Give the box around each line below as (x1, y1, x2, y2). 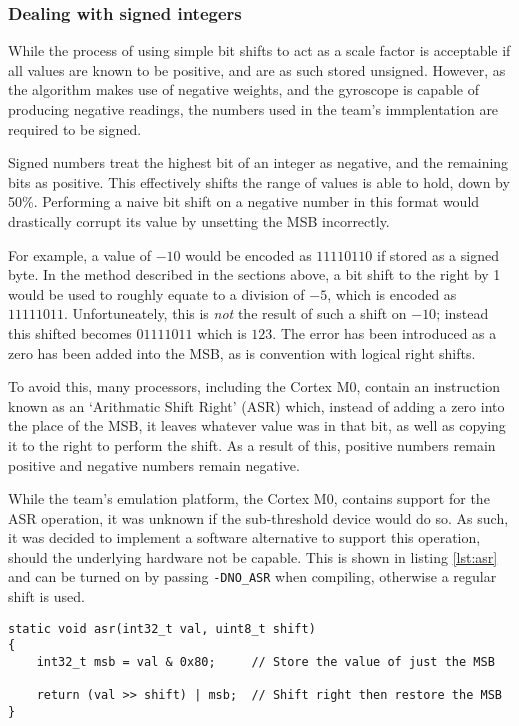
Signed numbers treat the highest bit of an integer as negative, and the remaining (8, 152, 509, 173)
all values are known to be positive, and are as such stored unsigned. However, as (8, 59, 506, 80)
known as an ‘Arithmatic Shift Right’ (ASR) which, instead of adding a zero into (8, 395, 505, 416)
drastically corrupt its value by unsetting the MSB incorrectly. (8, 210, 390, 231)
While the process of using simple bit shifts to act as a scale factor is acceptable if (8, 40, 511, 61)
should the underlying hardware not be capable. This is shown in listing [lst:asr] (8, 546, 498, 567)
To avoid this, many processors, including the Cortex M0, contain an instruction (8, 376, 501, 397)
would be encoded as (185, 244, 312, 265)
